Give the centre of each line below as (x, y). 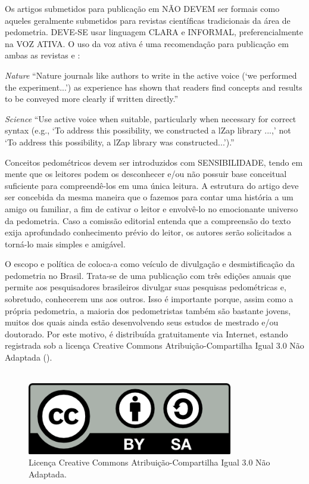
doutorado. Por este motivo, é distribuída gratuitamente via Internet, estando (146, 333)
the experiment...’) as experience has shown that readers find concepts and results (154, 87)
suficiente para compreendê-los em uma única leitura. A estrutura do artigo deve (152, 185)
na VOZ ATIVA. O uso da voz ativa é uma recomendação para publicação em (147, 43)
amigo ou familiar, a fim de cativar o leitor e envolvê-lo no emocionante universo (152, 208)
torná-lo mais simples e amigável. (65, 243)
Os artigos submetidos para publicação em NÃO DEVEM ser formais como (142, 8)
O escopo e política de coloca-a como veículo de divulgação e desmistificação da (150, 264)
